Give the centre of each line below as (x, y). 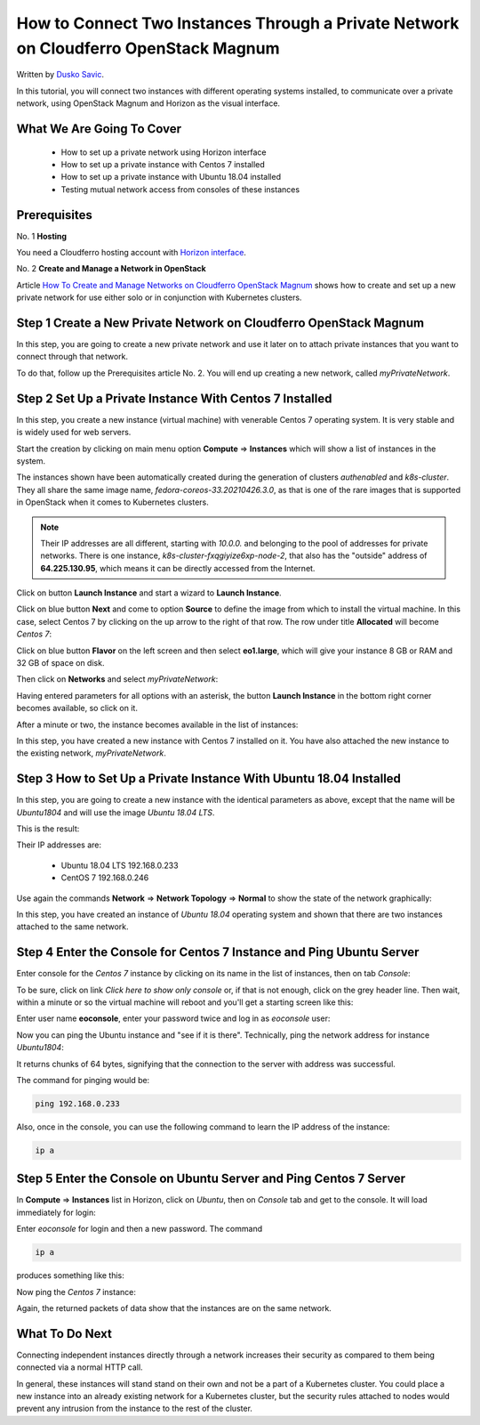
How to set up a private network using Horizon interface (164, 152)
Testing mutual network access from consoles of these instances (180, 189)
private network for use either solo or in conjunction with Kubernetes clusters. (159, 297)
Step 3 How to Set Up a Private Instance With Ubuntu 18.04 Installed (209, 779)
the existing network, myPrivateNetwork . (91, 753)
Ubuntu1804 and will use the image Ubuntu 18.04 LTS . (116, 812)
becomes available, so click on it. (77, 708)
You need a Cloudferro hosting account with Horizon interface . (131, 252)
